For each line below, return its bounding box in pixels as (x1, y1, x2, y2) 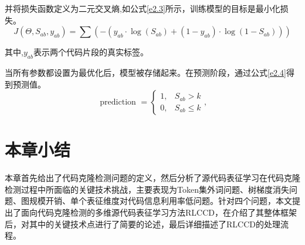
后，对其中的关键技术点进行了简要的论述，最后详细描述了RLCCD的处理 (5, 217, 280, 230)
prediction (100, 98, 136, 107)
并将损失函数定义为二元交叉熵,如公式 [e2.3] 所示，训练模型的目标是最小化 (5, 2, 280, 14)
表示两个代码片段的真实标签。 (33, 46, 148, 58)
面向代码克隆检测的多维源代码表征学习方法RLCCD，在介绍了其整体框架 (21, 206, 297, 219)
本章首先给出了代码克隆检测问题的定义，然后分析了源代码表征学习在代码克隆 (5, 172, 300, 184)
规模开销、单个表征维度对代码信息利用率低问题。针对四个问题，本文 (29, 194, 292, 207)
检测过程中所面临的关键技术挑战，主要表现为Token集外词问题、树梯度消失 (5, 183, 289, 195)
